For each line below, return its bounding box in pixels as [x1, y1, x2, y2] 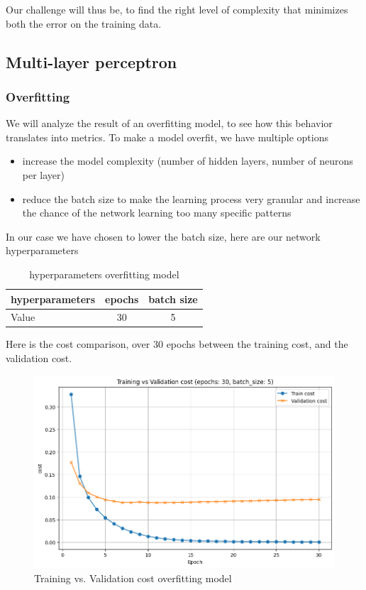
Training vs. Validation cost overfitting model [34, 570, 232, 585]
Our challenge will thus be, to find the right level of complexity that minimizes [6, 2, 348, 16]
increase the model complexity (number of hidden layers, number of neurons [22, 153, 353, 168]
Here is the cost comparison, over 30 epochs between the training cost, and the [6, 337, 348, 351]
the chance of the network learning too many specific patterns [22, 205, 292, 220]
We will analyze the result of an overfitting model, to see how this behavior [6, 116, 333, 131]
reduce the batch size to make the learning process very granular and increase [22, 191, 360, 206]
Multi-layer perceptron [6, 50, 177, 72]
